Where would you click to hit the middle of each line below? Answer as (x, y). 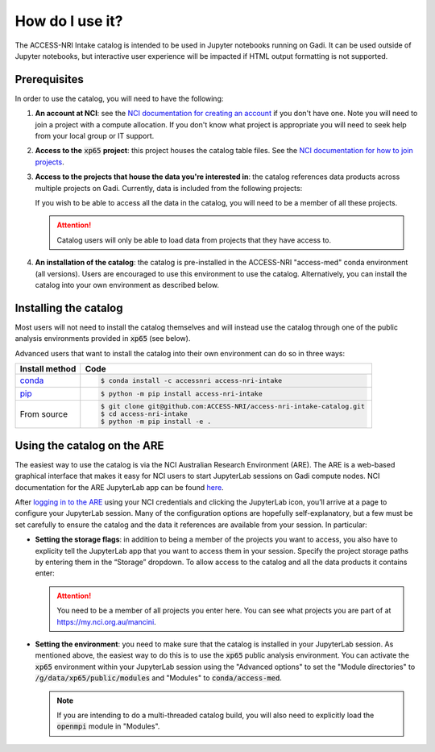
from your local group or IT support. (95, 136)
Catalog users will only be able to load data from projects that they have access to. (194, 240)
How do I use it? (69, 21)
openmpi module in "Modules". (108, 726)
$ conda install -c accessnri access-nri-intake (192, 380)
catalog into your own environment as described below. (127, 285)
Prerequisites (49, 79)
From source (44, 413)
